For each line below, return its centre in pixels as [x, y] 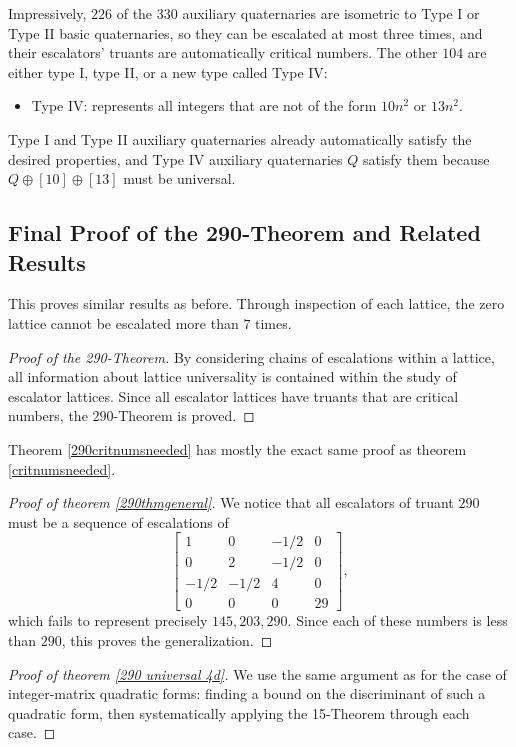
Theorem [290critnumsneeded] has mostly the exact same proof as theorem [237, 448]
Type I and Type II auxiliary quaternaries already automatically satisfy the [240, 138]
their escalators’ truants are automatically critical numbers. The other [223, 52]
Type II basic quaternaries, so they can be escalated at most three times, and [245, 32]
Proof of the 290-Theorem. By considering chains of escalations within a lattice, [251, 356]
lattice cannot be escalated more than [123, 322]
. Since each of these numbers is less [397, 620]
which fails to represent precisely [108, 620]
